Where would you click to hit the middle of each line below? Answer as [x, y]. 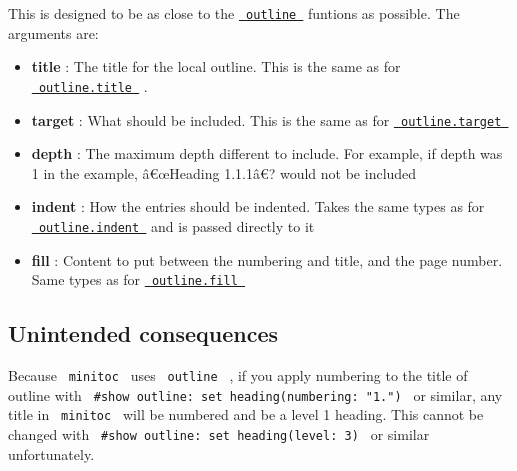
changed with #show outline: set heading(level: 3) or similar [219, 434]
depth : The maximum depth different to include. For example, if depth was [267, 153]
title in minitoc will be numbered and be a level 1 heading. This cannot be [246, 414]
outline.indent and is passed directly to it [176, 225]
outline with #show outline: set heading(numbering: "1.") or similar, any [255, 394]
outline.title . [93, 85]
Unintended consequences [143, 333]
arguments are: [53, 32]
